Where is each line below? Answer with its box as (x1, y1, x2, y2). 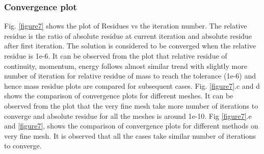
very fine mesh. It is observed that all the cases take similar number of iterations (4, 130, 256, 141)
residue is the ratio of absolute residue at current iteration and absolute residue (4, 30, 252, 41)
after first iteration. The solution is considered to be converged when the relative (4, 40, 256, 51)
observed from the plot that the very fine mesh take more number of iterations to (4, 100, 258, 111)
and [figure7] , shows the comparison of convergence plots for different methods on (4, 120, 258, 131)
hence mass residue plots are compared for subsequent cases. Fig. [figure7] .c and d (4, 80, 260, 91)
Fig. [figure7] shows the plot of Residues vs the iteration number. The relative (4, 20, 247, 31)
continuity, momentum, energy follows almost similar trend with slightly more (4, 60, 247, 71)
